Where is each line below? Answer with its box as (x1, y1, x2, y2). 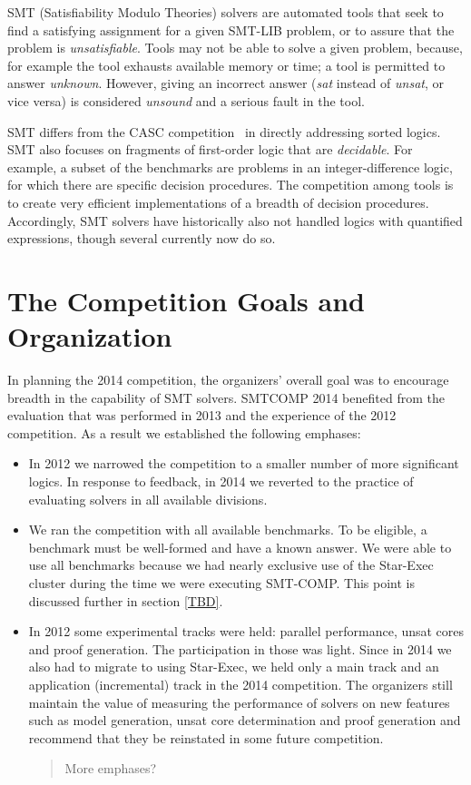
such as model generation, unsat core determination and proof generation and (28, 711, 461, 730)
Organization (7, 318, 172, 355)
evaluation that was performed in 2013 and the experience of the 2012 (7, 406, 397, 425)
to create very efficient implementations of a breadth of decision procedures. (7, 192, 429, 211)
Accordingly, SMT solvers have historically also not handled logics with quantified (7, 211, 463, 230)
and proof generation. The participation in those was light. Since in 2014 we (28, 639, 452, 658)
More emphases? (64, 759, 157, 778)
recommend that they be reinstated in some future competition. (28, 728, 384, 747)
